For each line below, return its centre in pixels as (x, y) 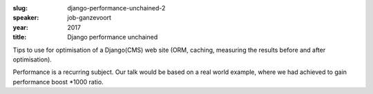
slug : (20, 8)
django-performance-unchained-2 (116, 8)
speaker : (26, 18)
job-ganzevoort (89, 18)
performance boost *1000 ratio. (58, 82)
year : (21, 27)
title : (20, 37)
